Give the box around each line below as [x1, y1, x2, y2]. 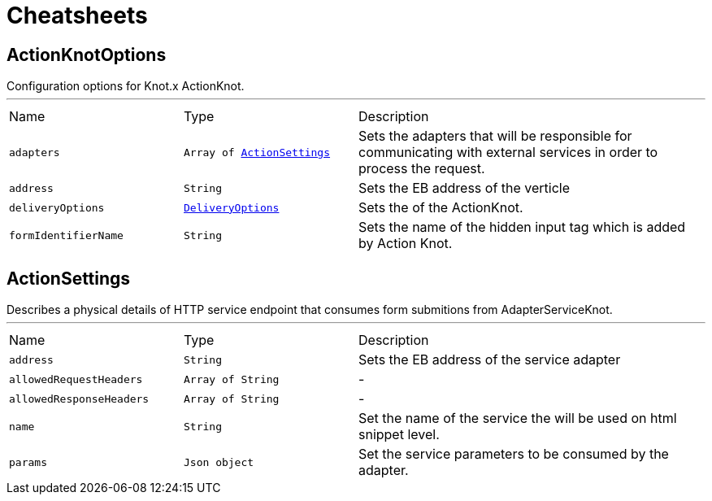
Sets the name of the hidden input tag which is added [358, 219, 686, 236]
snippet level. [358, 426, 440, 443]
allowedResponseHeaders [9, 392, 150, 405]
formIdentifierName [9, 229, 124, 242]
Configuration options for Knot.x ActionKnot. [7, 79, 245, 94]
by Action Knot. [358, 235, 453, 252]
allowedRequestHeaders [9, 372, 143, 386]
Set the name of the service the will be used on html [358, 410, 677, 427]
